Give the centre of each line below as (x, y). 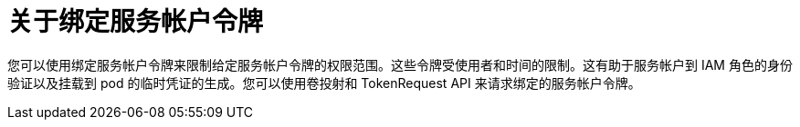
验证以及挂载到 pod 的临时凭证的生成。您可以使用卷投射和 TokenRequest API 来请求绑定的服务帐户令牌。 (324, 83)
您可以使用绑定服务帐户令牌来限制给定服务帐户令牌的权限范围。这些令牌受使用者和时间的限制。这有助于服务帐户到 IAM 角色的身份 (400, 64)
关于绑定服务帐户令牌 (136, 22)
